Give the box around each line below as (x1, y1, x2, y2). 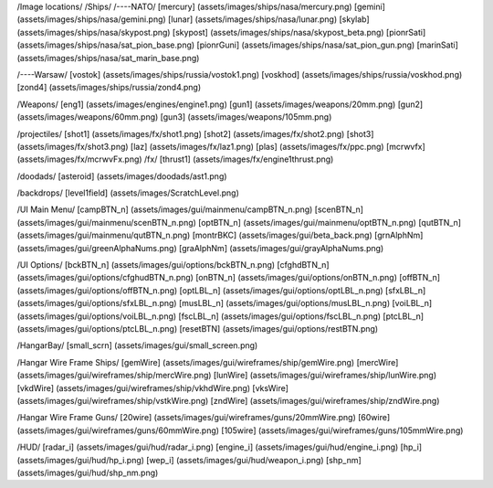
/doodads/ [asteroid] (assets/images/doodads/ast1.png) (16, 170, 227, 182)
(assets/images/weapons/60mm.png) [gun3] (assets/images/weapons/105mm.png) (16, 111, 332, 122)
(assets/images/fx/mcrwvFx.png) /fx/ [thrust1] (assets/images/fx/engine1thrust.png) (16, 154, 334, 164)
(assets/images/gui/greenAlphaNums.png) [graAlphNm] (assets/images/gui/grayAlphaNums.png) (16, 242, 384, 253)
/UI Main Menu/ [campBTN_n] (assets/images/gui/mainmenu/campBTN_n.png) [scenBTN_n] (16, 204, 364, 215)
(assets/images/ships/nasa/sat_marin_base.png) (16, 52, 200, 63)
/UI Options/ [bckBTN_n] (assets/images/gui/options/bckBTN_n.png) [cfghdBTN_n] (16, 260, 330, 271)
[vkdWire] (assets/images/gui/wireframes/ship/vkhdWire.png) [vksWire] (16, 382, 289, 393)
